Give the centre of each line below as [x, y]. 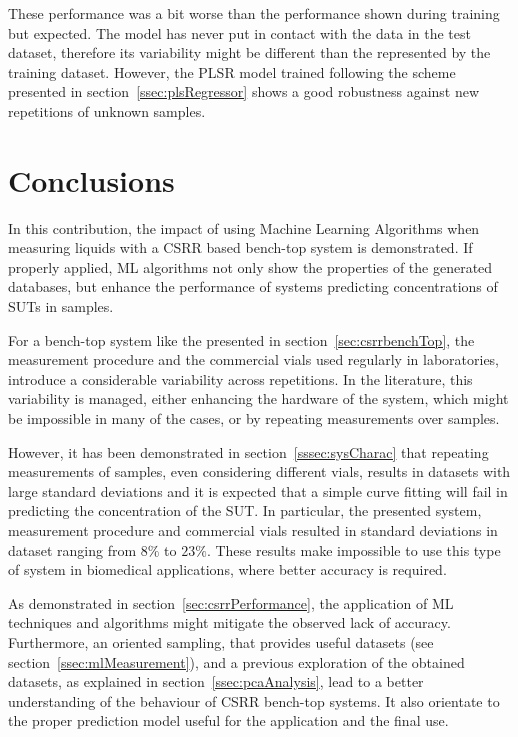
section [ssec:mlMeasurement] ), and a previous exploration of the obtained [236, 661]
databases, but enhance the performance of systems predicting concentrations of [253, 286]
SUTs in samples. [61, 306]
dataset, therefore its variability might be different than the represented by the [249, 52]
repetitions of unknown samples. [107, 110]
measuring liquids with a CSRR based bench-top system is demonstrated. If [240, 247]
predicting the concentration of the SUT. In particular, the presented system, [245, 510]
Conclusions [91, 179]
